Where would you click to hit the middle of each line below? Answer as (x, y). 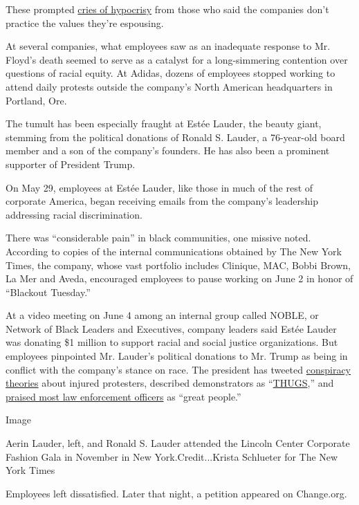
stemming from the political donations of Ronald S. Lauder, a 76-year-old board (175, 137)
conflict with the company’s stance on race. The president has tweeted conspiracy (178, 369)
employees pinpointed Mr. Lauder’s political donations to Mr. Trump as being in (177, 356)
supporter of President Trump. (71, 164)
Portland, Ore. (36, 100)
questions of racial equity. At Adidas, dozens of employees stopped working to (171, 73)
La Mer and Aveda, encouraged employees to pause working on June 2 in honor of (179, 278)
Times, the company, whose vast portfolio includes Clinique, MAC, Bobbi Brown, (178, 265)
